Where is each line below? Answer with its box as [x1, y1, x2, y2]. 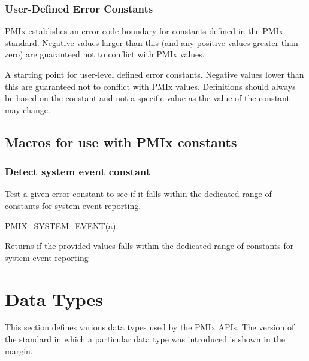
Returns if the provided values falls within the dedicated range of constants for [5, 239, 294, 252]
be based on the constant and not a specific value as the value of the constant [5, 92, 290, 104]
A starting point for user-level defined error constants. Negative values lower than [5, 68, 304, 80]
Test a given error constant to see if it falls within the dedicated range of [5, 187, 272, 200]
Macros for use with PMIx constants [5, 132, 237, 151]
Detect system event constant [5, 164, 151, 179]
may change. [5, 103, 50, 116]
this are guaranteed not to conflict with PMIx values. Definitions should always [5, 80, 296, 92]
